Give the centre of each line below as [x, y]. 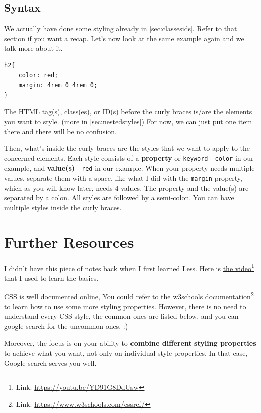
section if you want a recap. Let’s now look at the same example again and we [124, 38]
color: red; [38, 75]
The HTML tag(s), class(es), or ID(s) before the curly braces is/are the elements [128, 111]
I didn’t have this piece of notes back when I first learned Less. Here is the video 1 [129, 267]
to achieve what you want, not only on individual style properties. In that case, [126, 353]
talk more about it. [33, 48]
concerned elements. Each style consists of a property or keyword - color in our [129, 158]
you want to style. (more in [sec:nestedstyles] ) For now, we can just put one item [128, 121]
